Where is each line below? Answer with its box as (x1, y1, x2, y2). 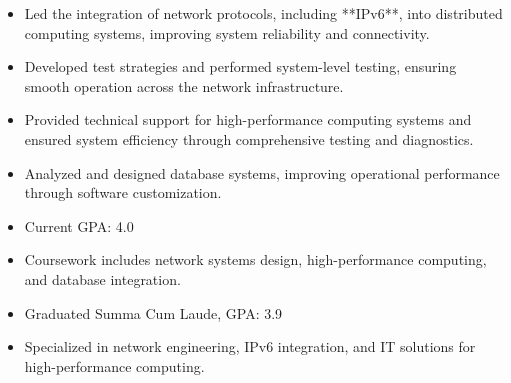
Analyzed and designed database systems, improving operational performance (24, 162, 500, 183)
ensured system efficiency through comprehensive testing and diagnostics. (24, 128, 474, 149)
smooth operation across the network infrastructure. (24, 75, 344, 96)
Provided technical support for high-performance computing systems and (24, 109, 472, 130)
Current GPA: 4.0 (24, 215, 134, 236)
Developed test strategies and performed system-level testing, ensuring (24, 56, 457, 77)
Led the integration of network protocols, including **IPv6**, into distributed (24, 3, 503, 23)
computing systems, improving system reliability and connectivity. (24, 22, 430, 43)
